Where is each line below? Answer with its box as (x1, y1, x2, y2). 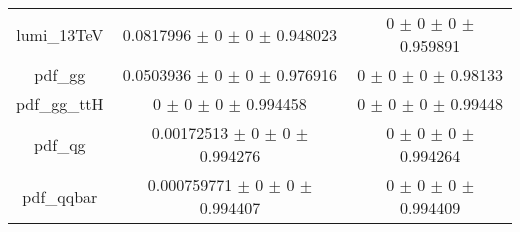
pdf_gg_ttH (16, 92, 104, 115)
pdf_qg (34, 132, 86, 156)
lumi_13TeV (16, 22, 104, 46)
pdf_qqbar (22, 184, 98, 208)
